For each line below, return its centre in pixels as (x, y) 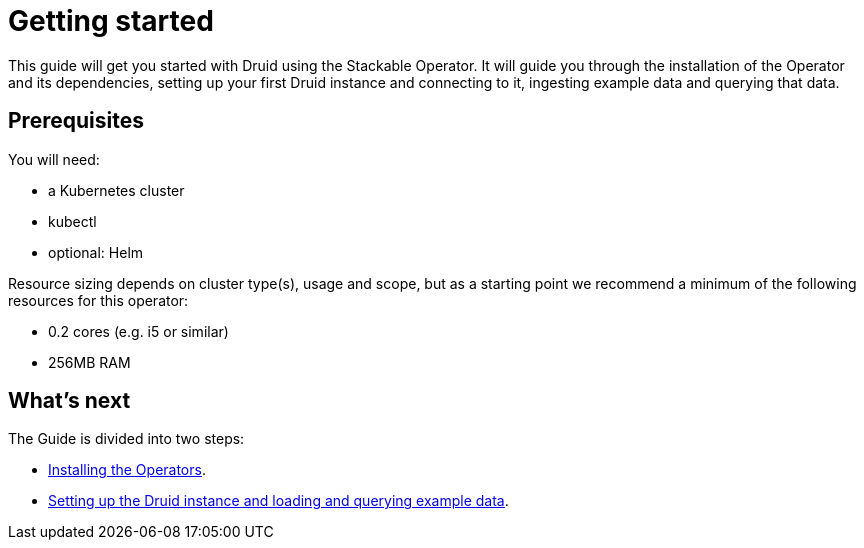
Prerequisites (76, 121)
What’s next (69, 401)
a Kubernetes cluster (116, 190)
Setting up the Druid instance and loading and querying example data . (278, 501)
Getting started (111, 21)
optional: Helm (96, 252)
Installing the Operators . (127, 470)
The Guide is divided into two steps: (126, 439)
